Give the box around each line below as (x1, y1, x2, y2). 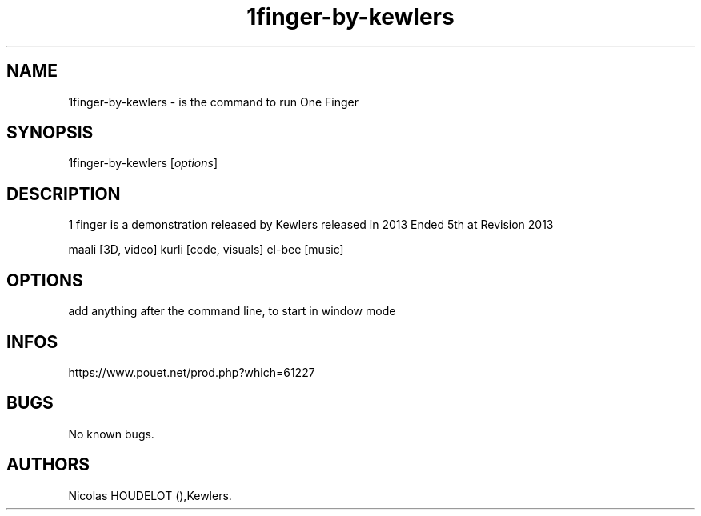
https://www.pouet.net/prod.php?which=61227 (68, 365, 315, 379)
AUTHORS (6, 454, 90, 475)
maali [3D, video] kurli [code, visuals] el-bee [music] (68, 242, 344, 257)
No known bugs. (68, 426, 154, 441)
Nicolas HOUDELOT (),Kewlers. (68, 488, 232, 502)
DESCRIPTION (6, 183, 121, 204)
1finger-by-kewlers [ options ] (68, 156, 218, 170)
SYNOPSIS (6, 122, 94, 143)
